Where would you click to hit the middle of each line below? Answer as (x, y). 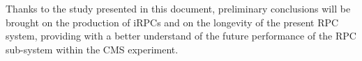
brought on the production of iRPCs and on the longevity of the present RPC (172, 22)
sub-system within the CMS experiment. (92, 49)
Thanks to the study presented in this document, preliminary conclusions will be (178, 8)
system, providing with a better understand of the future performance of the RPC (181, 36)
